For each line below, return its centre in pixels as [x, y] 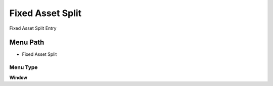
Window [18, 77]
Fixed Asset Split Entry [33, 28]
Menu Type [24, 67]
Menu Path [27, 42]
